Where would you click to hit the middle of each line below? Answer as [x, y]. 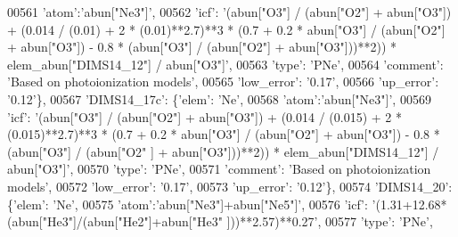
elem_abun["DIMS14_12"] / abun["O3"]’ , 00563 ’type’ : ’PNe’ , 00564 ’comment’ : [225, 64]
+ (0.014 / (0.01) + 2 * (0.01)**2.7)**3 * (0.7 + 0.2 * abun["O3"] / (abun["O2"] [226, 29]
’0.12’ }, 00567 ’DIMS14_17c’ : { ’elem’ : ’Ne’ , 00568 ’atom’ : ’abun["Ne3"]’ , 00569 [219, 98]
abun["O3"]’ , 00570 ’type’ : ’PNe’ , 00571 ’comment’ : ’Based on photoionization [219, 169]
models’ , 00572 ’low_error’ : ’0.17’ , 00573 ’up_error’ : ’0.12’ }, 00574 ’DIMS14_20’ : [230, 186]
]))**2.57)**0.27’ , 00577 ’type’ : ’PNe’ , [330, 221]
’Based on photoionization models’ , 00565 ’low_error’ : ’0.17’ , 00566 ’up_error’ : [223, 82]
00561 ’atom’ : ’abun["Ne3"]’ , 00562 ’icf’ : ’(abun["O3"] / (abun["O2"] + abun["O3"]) [229, 12]
